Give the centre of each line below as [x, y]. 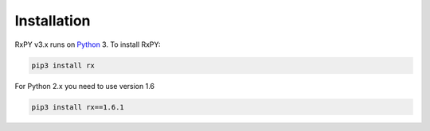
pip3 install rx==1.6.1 [78, 107]
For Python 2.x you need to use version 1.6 [85, 86]
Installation [53, 21]
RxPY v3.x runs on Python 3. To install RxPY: [88, 44]
